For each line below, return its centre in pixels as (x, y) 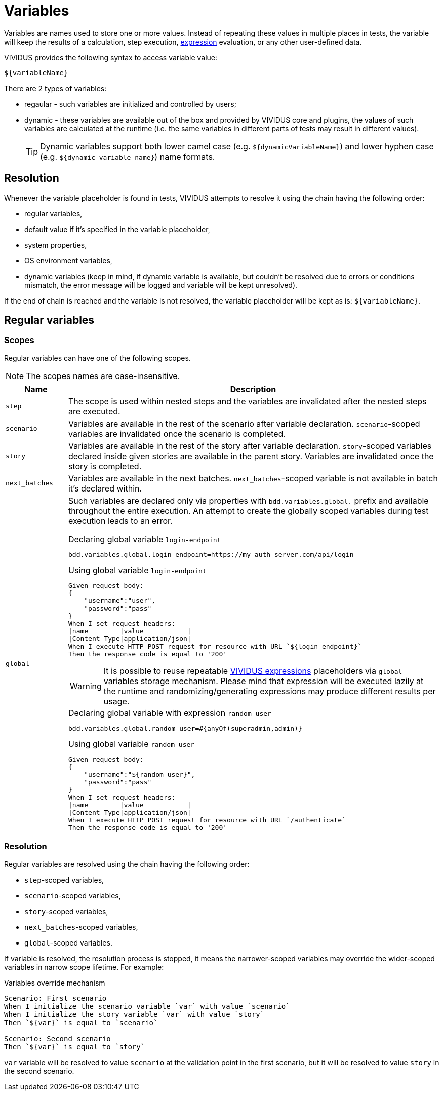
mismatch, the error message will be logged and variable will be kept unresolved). (161, 285)
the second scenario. (39, 1071)
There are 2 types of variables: (55, 88)
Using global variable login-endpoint (137, 570)
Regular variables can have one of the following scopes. (97, 358)
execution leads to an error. (120, 521)
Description (253, 389)
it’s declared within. (105, 488)
